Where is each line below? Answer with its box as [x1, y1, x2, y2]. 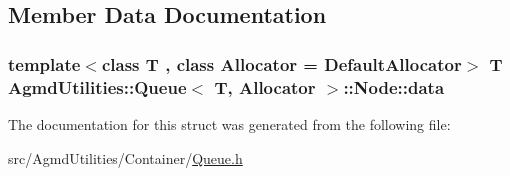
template [8, 51, 81, 76]
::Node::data [343, 74, 445, 99]
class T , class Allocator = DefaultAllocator [101, 51, 462, 76]
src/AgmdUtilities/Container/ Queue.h [8, 147, 243, 168]
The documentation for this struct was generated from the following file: [8, 113, 451, 134]
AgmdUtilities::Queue [8, 74, 187, 99]
